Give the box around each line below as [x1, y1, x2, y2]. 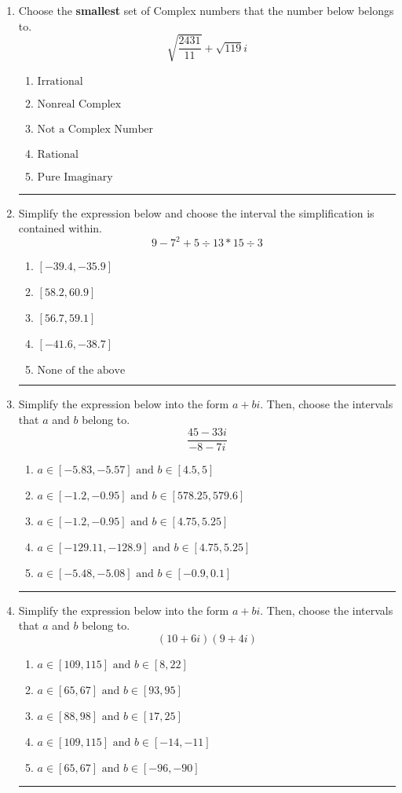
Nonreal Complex [37, 98, 122, 110]
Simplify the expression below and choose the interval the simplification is [18, 204, 375, 221]
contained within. [18, 220, 102, 236]
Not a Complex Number [37, 123, 153, 135]
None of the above [37, 365, 126, 377]
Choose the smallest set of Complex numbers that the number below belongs [18, 2, 394, 18]
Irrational [37, 75, 83, 87]
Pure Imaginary [37, 171, 113, 183]
